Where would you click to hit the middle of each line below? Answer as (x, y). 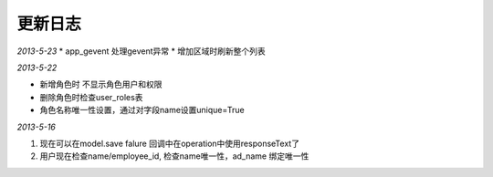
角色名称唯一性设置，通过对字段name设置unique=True (142, 110)
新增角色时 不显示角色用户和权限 (101, 84)
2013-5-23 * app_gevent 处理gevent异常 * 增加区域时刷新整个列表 (141, 51)
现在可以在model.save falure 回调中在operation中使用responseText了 (170, 143)
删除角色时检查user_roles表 (91, 97)
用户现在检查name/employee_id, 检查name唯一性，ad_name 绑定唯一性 (174, 156)
